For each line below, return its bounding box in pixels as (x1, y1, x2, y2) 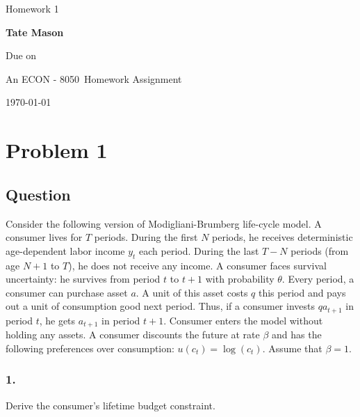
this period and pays (258, 285, 346, 299)
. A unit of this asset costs (136, 285, 248, 299)
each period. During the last (139, 243, 259, 258)
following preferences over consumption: (6, 340, 174, 355)
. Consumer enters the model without (163, 313, 323, 327)
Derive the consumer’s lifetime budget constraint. (6, 398, 215, 412)
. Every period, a (281, 272, 354, 286)
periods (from (291, 243, 349, 258)
